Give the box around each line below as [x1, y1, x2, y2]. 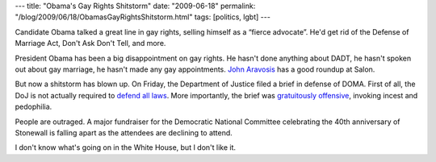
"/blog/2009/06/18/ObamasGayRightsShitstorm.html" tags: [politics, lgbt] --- [15, 12, 270, 22]
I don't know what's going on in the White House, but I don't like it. [15, 143, 237, 152]
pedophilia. [15, 102, 52, 112]
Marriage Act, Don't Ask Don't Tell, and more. [15, 39, 166, 48]
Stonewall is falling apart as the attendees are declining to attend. [15, 127, 233, 137]
